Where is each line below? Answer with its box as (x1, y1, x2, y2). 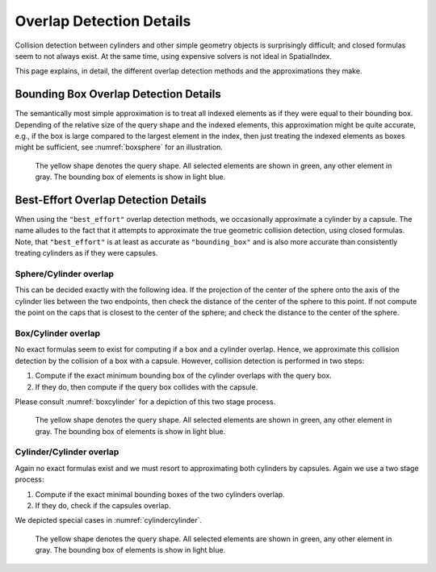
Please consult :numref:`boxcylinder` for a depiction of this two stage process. (15, 396, 276, 407)
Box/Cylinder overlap (15, 328, 101, 339)
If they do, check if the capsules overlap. (35, 500, 171, 510)
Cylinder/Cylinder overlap (15, 446, 119, 457)
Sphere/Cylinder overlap (15, 269, 115, 280)
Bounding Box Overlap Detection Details (15, 87, 221, 101)
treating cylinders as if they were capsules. (15, 248, 158, 258)
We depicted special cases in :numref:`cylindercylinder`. (15, 516, 202, 525)
